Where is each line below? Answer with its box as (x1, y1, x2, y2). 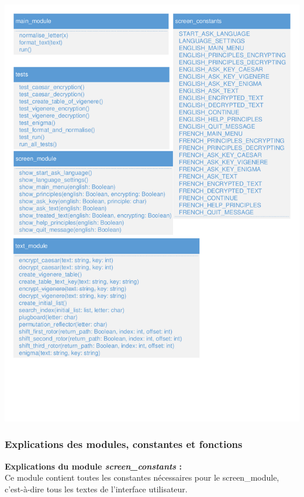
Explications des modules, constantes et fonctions (5, 437, 243, 451)
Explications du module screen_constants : (5, 460, 182, 472)
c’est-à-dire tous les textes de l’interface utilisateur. (5, 482, 188, 495)
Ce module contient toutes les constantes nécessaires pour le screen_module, (5, 471, 279, 484)
